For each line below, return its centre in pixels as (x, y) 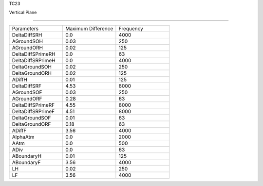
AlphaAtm (23, 137)
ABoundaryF (26, 162)
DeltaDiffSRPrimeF (33, 111)
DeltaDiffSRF (27, 86)
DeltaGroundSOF (31, 118)
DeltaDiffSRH (27, 35)
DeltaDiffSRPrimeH (34, 60)
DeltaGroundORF (31, 124)
